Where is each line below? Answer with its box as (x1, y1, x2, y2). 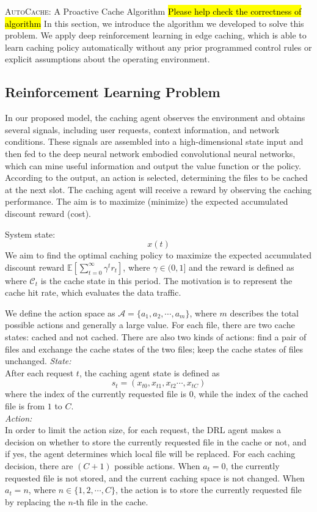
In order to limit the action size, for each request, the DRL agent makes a (5, 423, 282, 436)
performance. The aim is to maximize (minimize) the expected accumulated (5, 195, 288, 208)
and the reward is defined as (189, 260, 294, 273)
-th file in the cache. (73, 495, 148, 508)
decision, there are (5, 459, 73, 472)
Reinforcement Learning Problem (5, 82, 220, 101)
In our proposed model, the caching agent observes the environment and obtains (5, 111, 305, 124)
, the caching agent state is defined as (79, 366, 220, 379)
